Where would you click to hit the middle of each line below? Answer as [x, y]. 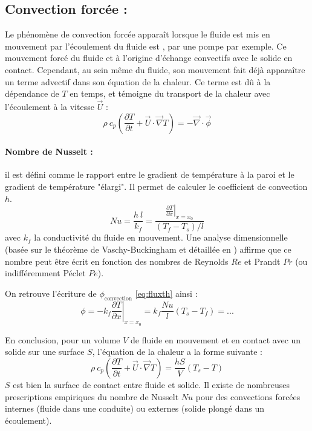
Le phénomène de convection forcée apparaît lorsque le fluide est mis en [138, 34]
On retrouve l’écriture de [51, 293]
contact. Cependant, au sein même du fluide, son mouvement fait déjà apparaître [155, 69]
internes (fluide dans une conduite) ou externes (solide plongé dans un [135, 408]
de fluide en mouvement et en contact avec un [216, 339]
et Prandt [262, 261]
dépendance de [32, 93]
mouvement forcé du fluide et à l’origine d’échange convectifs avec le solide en [149, 58]
